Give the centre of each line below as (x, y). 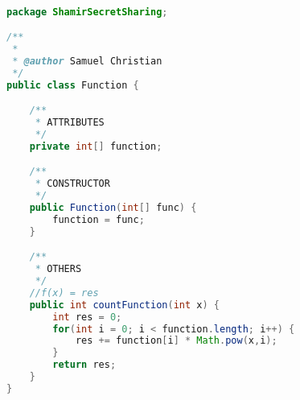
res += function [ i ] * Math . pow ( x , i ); (176, 341)
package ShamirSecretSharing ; (87, 12)
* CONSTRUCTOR (72, 184)
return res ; (84, 365)
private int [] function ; (96, 146)
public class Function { (73, 85)
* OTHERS (58, 269)
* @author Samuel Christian (87, 61)
